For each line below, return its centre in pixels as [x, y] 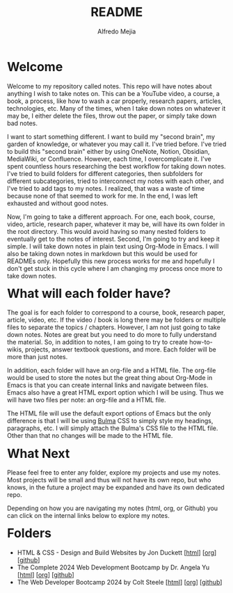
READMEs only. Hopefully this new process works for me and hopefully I [111, 261]
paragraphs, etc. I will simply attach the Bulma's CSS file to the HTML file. [113, 428]
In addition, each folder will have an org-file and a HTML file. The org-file [112, 370]
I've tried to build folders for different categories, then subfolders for [105, 173]
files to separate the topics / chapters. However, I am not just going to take [114, 327]
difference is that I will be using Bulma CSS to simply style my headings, [110, 421]
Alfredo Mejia [117, 31]
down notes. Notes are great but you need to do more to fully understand [112, 335]
